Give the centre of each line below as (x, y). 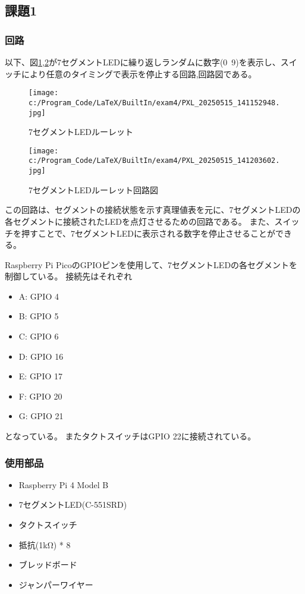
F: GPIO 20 (40, 396)
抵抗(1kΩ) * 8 (45, 544)
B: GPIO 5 (39, 316)
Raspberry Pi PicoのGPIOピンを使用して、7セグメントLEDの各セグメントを (151, 264)
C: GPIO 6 (39, 336)
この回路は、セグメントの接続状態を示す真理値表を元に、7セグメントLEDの (153, 210)
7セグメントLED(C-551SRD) (73, 505)
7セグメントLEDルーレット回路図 (93, 189)
